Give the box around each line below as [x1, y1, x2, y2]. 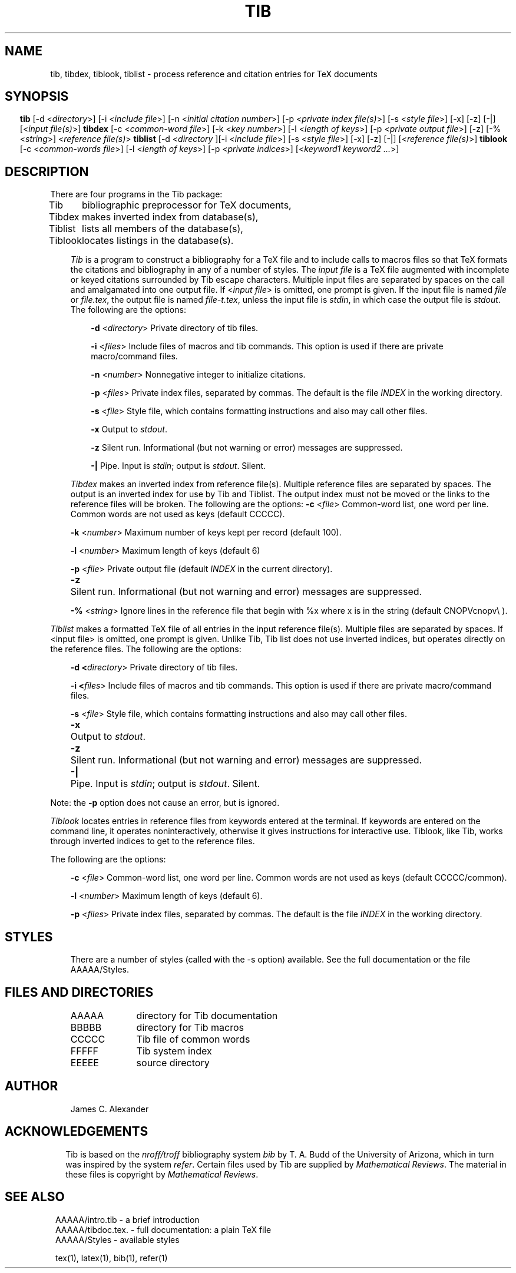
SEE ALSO [5, 1189, 65, 1205]
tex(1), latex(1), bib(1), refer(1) [55, 1252, 168, 1263]
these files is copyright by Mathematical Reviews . [65, 1169, 259, 1179]
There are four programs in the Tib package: [50, 189, 223, 200]
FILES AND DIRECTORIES [5, 984, 154, 1000]
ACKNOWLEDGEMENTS [5, 1124, 148, 1139]
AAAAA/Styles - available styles [55, 1234, 180, 1245]
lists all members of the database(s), [81, 223, 243, 235]
